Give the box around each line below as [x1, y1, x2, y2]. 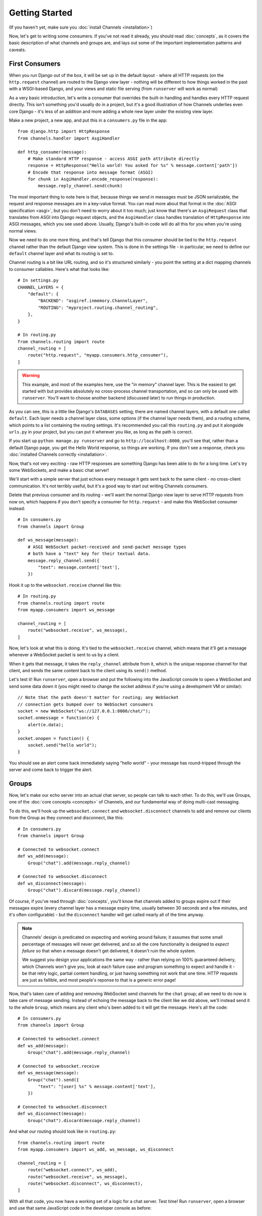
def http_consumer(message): [17, 149, 87, 155]
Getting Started [9, 7, 73, 18]
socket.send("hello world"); [27, 742, 97, 748]
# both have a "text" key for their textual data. [27, 551, 151, 556]
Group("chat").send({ [27, 1077, 80, 1082]
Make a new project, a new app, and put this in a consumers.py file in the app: [9, 117, 167, 123]
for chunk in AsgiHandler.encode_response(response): [27, 177, 159, 182]
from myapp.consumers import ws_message [17, 607, 115, 612]
